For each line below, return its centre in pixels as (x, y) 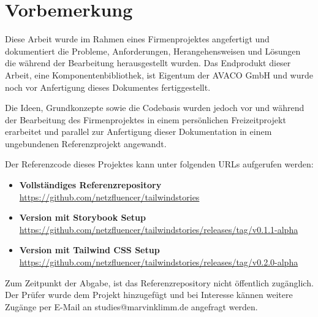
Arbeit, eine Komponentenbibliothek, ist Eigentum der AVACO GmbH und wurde (159, 74)
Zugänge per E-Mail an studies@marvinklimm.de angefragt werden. (131, 306)
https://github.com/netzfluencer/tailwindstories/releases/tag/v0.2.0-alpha (159, 262)
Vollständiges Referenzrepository (90, 185)
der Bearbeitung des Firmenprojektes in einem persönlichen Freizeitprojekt (146, 119)
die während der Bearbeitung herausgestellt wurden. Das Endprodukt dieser (148, 63)
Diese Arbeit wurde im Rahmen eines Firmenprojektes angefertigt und (137, 39)
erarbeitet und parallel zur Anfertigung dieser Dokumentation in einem (138, 132)
